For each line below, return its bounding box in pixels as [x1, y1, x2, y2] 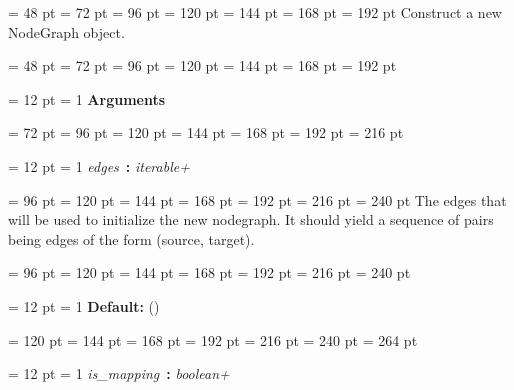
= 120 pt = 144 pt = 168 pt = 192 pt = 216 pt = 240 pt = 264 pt [8, 329, 418, 350]
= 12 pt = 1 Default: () [8, 295, 160, 316]
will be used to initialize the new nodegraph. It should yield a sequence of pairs [8, 209, 494, 230]
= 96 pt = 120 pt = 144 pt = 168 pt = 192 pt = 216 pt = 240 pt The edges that [8, 189, 507, 210]
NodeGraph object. [8, 21, 125, 42]
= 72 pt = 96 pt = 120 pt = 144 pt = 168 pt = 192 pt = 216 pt [8, 122, 404, 143]
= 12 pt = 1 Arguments [8, 88, 166, 109]
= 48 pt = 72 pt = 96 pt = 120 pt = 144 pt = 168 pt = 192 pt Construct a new [8, 2, 502, 22]
